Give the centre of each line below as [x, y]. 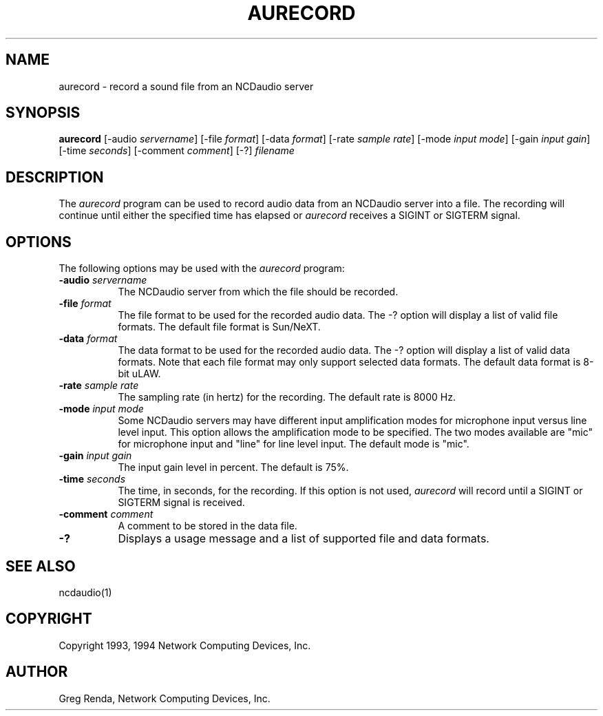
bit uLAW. [139, 374]
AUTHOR [37, 672]
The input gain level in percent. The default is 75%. [233, 467]
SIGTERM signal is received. [181, 503]
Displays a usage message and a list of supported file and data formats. [304, 539]
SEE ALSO [41, 566]
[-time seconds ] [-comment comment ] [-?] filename [177, 151]
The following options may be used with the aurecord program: [202, 268]
